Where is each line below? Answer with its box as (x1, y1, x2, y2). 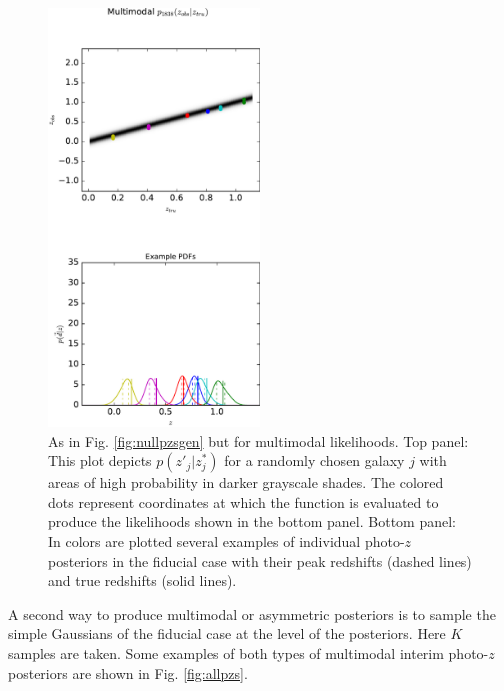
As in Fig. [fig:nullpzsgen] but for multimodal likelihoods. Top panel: (48, 430, 469, 451)
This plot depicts (48, 450, 152, 471)
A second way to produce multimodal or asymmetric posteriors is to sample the (8, 603, 496, 624)
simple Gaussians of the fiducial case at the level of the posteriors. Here (8, 623, 446, 644)
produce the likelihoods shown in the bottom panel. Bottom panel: (48, 511, 456, 532)
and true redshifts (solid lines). (48, 570, 237, 591)
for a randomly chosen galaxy (224, 450, 405, 471)
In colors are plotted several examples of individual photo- (48, 531, 405, 552)
